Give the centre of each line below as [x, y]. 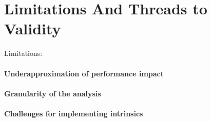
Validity [33, 28]
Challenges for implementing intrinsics [74, 113]
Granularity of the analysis [53, 93]
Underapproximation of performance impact [84, 73]
